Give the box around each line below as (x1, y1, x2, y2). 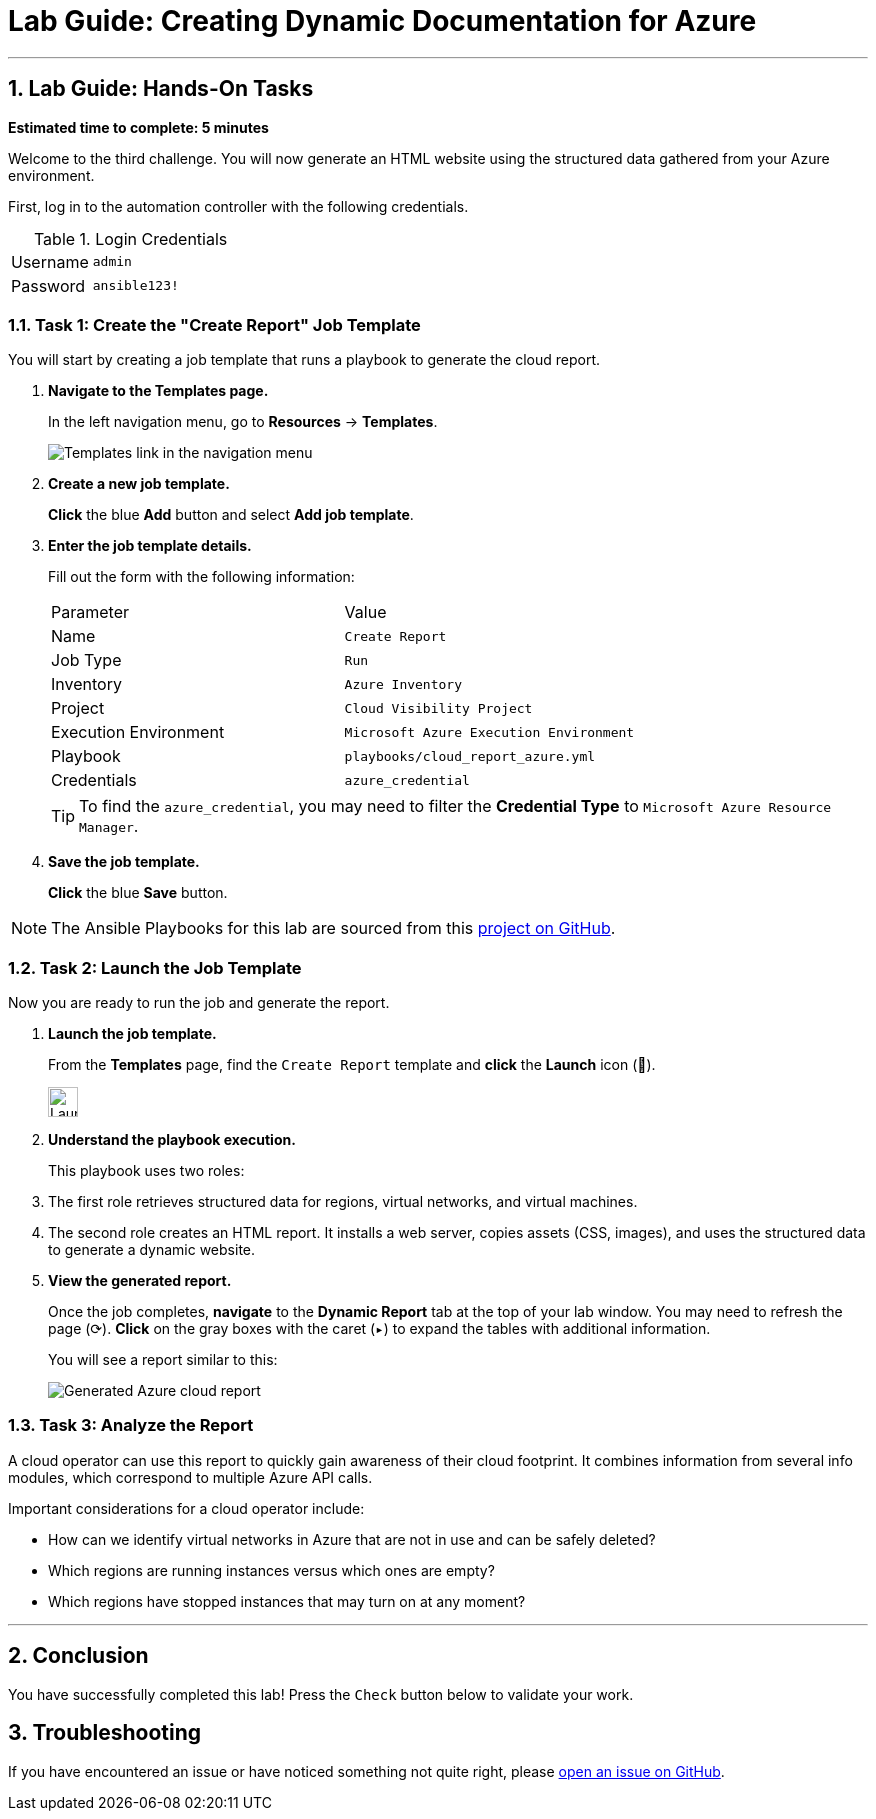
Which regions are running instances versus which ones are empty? (48, 1561, 495, 1579)
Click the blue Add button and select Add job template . (48, 506, 414, 524)
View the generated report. (48, 1272, 232, 1290)
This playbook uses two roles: (48, 1162, 245, 1180)
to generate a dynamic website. (48, 1241, 256, 1259)
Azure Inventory (344, 676, 462, 692)
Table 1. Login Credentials (33, 228, 228, 249)
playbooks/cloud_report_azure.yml (344, 748, 596, 764)
